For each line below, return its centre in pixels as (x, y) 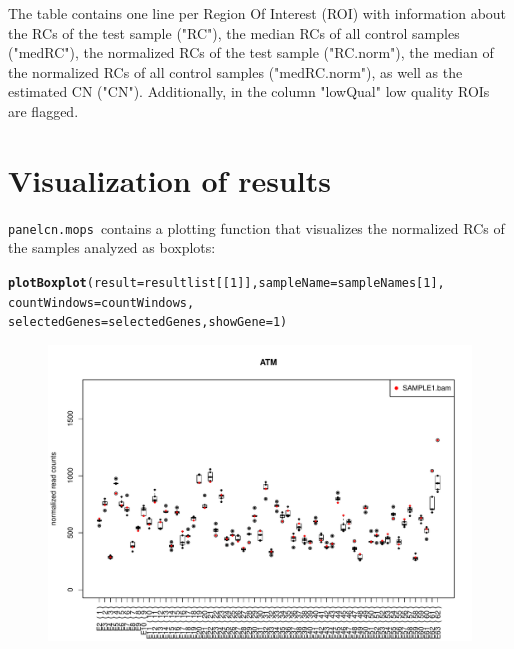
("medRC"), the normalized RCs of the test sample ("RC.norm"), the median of (251, 52)
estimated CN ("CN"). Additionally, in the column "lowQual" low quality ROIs (249, 91)
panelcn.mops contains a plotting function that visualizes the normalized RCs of (256, 227)
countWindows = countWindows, (101, 302)
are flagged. (43, 110)
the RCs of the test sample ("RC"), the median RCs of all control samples (234, 32)
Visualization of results (169, 179)
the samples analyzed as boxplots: (112, 247)
